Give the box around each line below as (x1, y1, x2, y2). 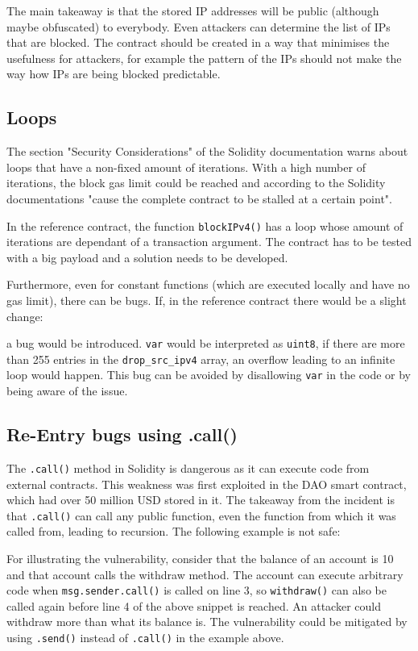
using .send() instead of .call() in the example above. (6, 629, 284, 646)
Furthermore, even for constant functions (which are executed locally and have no (6, 276, 410, 293)
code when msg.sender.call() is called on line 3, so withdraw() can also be (6, 582, 387, 599)
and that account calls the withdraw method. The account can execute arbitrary (6, 565, 404, 582)
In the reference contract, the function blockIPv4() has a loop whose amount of (6, 217, 404, 234)
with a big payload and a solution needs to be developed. (6, 248, 288, 265)
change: (6, 307, 43, 324)
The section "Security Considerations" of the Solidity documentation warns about (6, 143, 408, 160)
